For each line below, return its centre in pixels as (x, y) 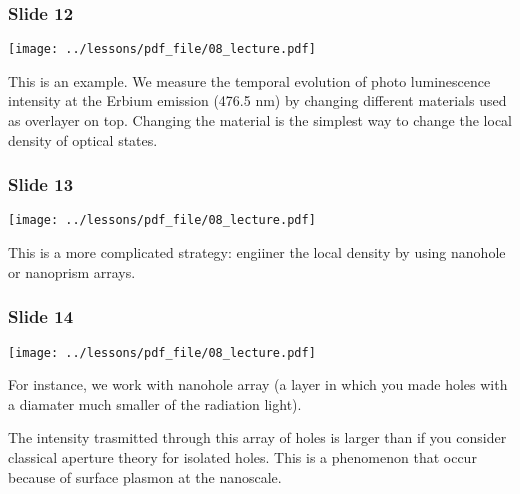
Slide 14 (41, 316)
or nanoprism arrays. (72, 271)
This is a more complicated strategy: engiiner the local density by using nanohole (257, 252)
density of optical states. (83, 139)
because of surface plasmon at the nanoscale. (145, 476)
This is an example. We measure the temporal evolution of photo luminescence (249, 80)
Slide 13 (41, 184)
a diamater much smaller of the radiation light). (155, 403)
